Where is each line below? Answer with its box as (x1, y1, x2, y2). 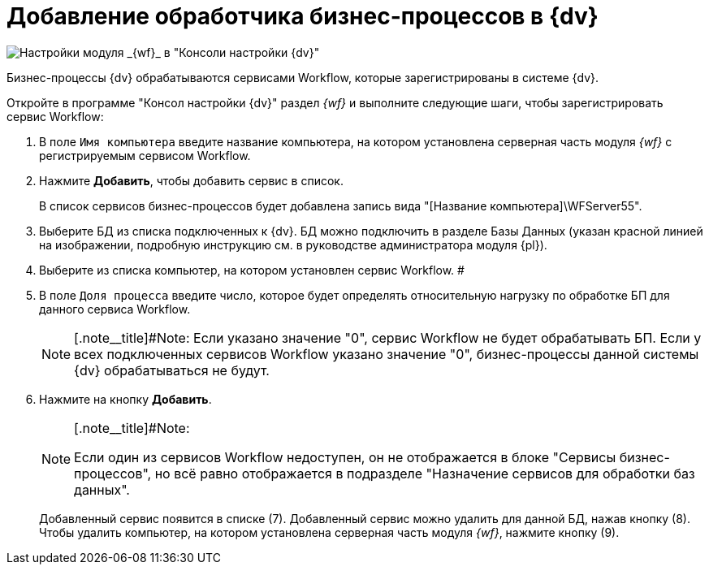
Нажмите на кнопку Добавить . (39, 391, 212, 406)
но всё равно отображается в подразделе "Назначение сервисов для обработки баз (154, 465, 695, 482)
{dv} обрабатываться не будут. (74, 361, 270, 379)
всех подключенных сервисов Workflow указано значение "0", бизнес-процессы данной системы (74, 345, 699, 362)
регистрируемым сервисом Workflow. (39, 148, 251, 162)
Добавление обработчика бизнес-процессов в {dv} (6, 2, 599, 30)
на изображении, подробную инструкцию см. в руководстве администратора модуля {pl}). (39, 237, 547, 252)
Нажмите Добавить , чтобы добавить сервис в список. (39, 173, 344, 188)
